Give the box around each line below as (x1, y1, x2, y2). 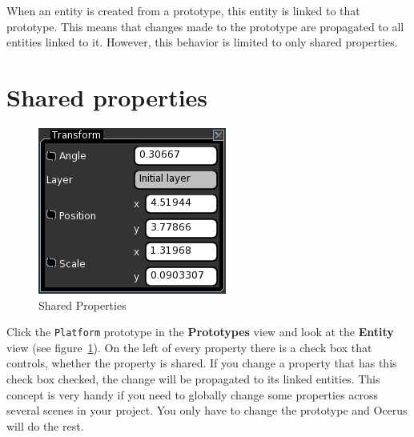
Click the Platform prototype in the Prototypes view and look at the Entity (6, 323, 394, 340)
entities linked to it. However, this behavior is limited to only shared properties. (6, 34, 398, 50)
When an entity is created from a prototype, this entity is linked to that (6, 2, 360, 18)
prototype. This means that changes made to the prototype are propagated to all (6, 18, 404, 34)
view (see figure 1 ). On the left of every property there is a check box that (6, 339, 372, 355)
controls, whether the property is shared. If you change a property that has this (6, 355, 397, 371)
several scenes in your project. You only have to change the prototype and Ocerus (6, 402, 408, 419)
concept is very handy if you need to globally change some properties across (6, 386, 379, 403)
